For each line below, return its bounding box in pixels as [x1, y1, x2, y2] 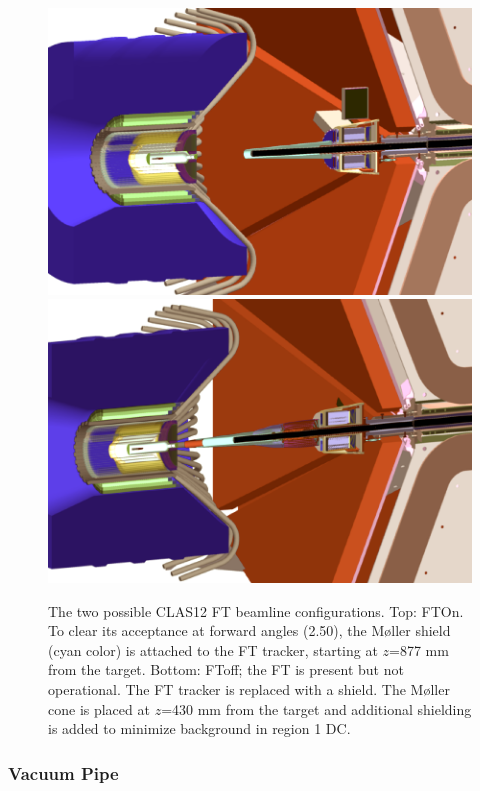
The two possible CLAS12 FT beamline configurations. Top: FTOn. [48, 600, 464, 621]
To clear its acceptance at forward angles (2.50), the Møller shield [48, 620, 451, 641]
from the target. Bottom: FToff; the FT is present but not [48, 659, 404, 680]
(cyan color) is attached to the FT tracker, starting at [48, 639, 378, 660]
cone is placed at [48, 698, 150, 719]
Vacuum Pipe [8, 760, 119, 785]
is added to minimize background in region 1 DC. [48, 718, 351, 739]
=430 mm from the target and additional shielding [161, 698, 472, 719]
